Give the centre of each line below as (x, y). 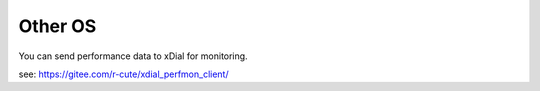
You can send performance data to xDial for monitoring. (133, 56)
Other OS (57, 26)
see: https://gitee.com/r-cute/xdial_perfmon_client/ (123, 74)
